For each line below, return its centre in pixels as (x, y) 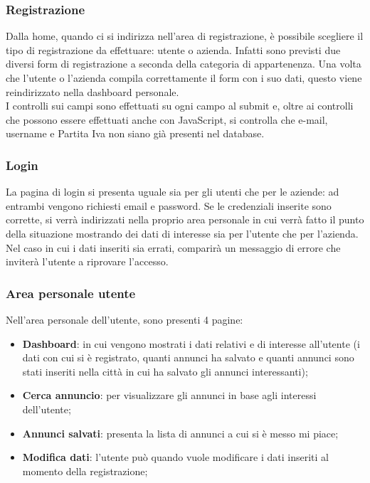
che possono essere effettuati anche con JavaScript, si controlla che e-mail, (167, 119)
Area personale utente (71, 293)
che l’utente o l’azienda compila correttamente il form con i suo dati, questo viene (184, 78)
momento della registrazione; (85, 471)
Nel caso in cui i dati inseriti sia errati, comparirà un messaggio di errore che (173, 247)
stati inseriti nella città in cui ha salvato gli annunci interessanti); (165, 371)
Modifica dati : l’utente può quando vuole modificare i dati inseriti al (175, 457)
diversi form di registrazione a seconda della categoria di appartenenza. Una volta (184, 64)
